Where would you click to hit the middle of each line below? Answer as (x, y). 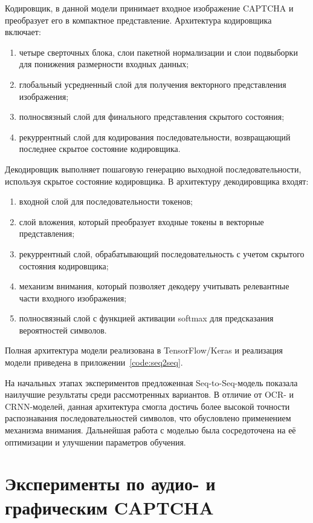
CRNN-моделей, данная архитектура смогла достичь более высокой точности (147, 406)
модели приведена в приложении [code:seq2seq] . (94, 362)
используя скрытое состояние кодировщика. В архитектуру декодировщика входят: (157, 181)
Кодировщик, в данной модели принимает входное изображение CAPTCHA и (149, 8)
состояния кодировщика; (64, 265)
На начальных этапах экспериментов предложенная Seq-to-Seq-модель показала (151, 382)
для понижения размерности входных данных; (104, 64)
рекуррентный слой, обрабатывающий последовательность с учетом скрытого (162, 253)
